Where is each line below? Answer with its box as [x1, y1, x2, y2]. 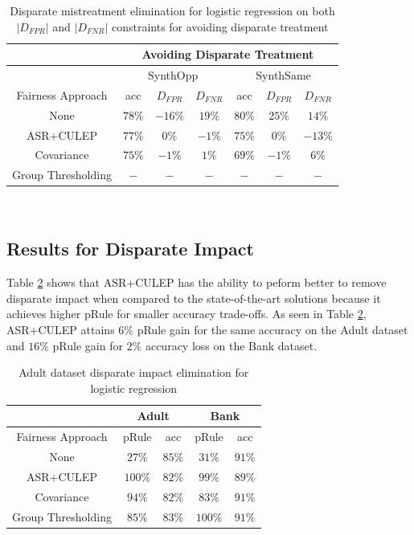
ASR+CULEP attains [6, 321, 115, 337]
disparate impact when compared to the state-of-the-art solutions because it [6, 289, 381, 306]
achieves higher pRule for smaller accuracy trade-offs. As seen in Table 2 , [6, 305, 367, 322]
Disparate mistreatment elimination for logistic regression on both [10, 2, 335, 18]
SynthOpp [147, 67, 199, 84]
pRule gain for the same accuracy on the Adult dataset [137, 321, 408, 337]
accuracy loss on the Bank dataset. [145, 337, 318, 353]
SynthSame [256, 67, 311, 84]
